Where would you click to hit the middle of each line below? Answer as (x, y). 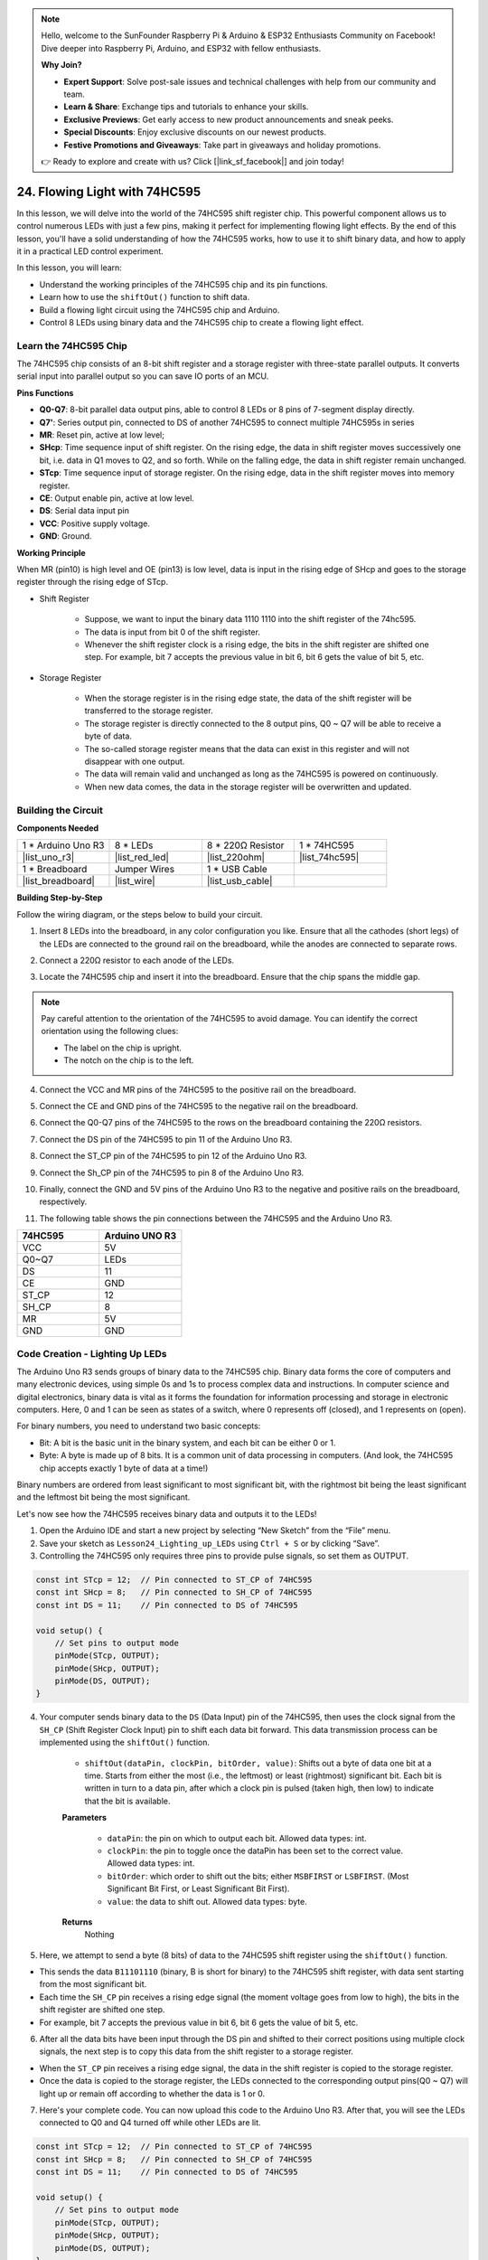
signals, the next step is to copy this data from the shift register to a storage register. (197, 2051)
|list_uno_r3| (48, 857)
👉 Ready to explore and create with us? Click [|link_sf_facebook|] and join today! (192, 161)
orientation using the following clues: (110, 1031)
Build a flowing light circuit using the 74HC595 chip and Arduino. (160, 310)
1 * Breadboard (55, 870)
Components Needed (58, 828)
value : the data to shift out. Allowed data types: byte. (207, 1901)
